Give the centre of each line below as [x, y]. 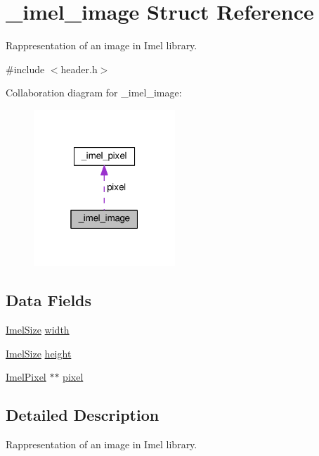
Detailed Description [83, 415]
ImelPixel [26, 377]
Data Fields [49, 300]
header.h [79, 69]
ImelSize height [39, 353]
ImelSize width [38, 330]
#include [25, 69]
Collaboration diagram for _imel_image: [94, 93]
